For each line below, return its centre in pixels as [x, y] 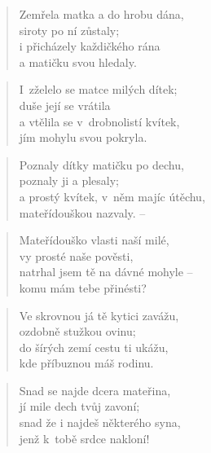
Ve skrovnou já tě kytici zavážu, [99, 315]
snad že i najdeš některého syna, [100, 422]
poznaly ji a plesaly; [69, 180]
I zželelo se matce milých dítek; [98, 89]
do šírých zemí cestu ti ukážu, [94, 347]
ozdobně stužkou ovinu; [77, 331]
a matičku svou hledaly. [78, 62]
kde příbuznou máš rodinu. [86, 363]
